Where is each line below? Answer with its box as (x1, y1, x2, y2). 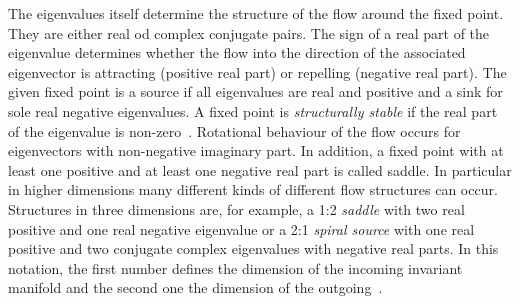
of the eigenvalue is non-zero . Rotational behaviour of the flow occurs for (8, 120, 461, 141)
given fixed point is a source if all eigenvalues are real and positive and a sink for (8, 81, 503, 102)
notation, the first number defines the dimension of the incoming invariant (8, 257, 463, 278)
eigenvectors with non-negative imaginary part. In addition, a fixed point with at (8, 140, 504, 161)
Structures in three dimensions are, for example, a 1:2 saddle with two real (8, 198, 465, 219)
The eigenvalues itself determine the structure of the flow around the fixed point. (8, 3, 504, 23)
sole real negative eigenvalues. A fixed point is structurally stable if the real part (8, 100, 498, 121)
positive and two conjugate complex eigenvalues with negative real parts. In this (8, 238, 499, 259)
